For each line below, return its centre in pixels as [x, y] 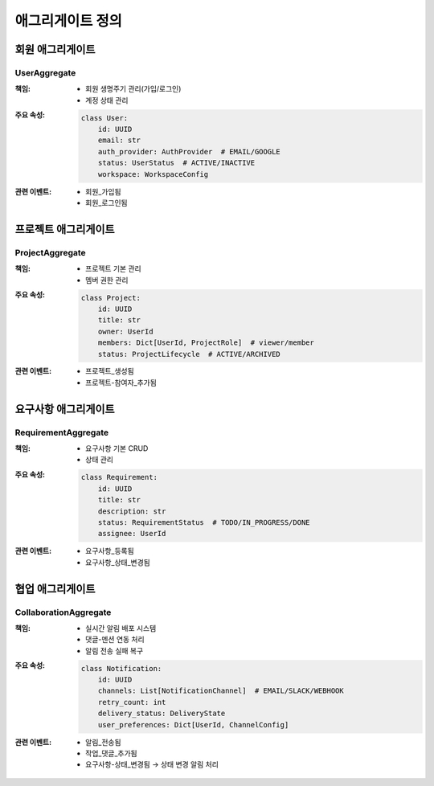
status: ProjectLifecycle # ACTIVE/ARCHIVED [189, 354]
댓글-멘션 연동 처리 [115, 640]
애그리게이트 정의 [68, 21]
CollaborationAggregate [63, 612]
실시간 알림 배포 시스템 [121, 628]
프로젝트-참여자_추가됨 [121, 383]
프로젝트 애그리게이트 [65, 229]
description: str [132, 511]
